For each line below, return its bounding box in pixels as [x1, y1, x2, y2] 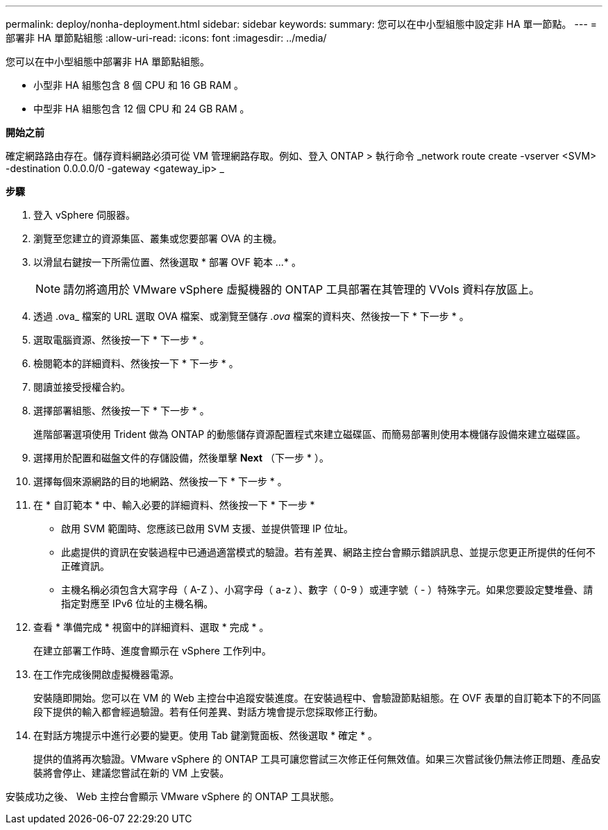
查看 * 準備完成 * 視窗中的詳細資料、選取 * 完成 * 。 [33, 621, 269, 633]
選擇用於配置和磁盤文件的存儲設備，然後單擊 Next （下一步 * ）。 [33, 452, 329, 464]
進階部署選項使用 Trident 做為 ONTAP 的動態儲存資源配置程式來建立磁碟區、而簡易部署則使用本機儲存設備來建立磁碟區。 [33, 428, 586, 440]
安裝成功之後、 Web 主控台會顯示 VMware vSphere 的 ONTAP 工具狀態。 [6, 790, 339, 802]
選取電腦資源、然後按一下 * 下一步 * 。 [33, 334, 210, 346]
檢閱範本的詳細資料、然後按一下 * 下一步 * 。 [33, 357, 239, 369]
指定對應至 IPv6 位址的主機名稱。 [61, 598, 214, 609]
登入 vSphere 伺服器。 [33, 209, 135, 221]
